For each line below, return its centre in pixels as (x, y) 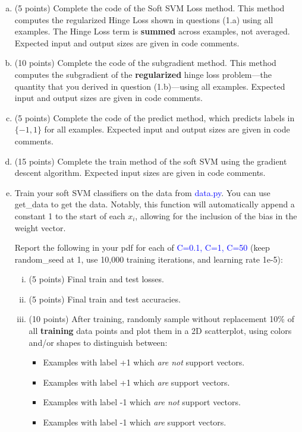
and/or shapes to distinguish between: (98, 342)
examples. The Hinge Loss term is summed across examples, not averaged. (152, 31)
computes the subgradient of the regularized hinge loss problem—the (143, 74)
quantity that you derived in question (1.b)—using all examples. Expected (150, 86)
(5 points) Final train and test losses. (96, 279)
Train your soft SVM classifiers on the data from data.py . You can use (142, 192)
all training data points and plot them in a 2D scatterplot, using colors (160, 331)
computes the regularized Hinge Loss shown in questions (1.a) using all (144, 19)
